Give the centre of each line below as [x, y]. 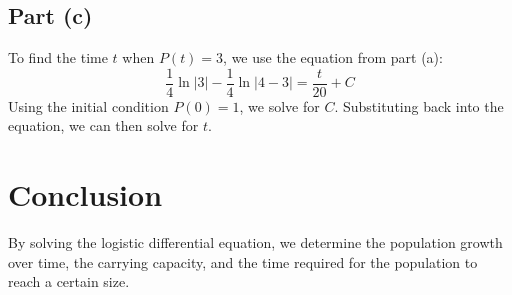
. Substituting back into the [419, 105]
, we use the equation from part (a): [333, 57]
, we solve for [279, 105]
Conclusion [85, 194]
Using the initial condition [88, 105]
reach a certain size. [69, 281]
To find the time [58, 57]
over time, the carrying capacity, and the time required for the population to [243, 261]
